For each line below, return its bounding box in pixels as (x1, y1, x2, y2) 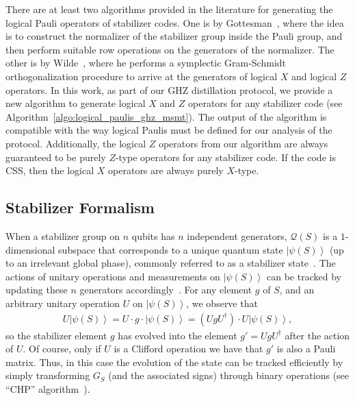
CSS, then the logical (5, 163, 94, 178)
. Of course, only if (23, 341, 101, 356)
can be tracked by (266, 269, 341, 283)
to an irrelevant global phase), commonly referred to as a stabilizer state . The (5, 256, 336, 270)
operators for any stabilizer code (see (188, 96, 343, 110)
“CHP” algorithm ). (5, 381, 90, 396)
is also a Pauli (276, 341, 336, 356)
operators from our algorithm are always (158, 136, 328, 150)
